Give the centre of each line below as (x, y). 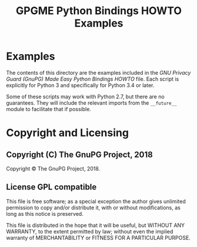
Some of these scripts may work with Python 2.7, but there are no (85, 96)
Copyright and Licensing (68, 133)
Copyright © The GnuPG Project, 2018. (53, 168)
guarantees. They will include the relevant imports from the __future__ (91, 103)
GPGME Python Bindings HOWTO (99, 11)
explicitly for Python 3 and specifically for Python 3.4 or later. (80, 85)
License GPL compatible (51, 187)
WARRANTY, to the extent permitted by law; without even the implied (90, 231)
